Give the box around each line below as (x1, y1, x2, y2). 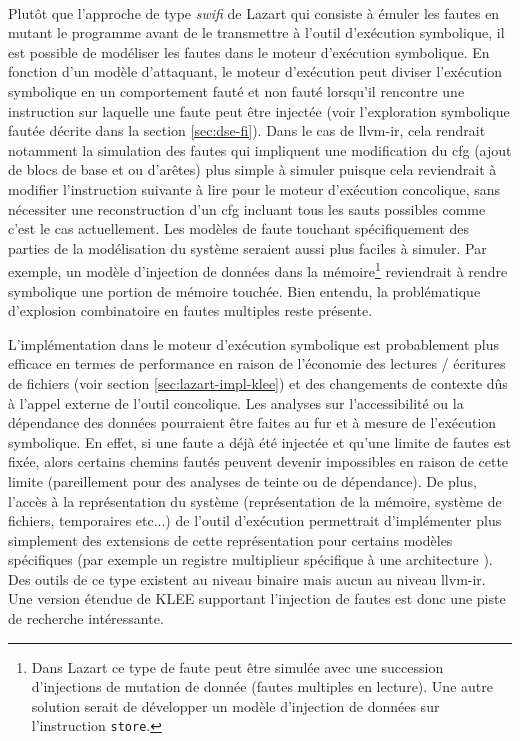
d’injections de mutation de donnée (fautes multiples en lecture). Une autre (31, 676, 493, 697)
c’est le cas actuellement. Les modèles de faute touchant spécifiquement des (8, 218, 470, 239)
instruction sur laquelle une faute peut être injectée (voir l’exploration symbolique (8, 100, 510, 121)
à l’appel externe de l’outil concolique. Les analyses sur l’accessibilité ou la (8, 392, 464, 413)
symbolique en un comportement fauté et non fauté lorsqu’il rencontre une (8, 80, 465, 101)
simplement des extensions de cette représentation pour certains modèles (8, 529, 453, 550)
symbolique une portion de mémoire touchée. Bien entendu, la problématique (8, 280, 481, 301)
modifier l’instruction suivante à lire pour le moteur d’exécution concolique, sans (8, 178, 501, 199)
